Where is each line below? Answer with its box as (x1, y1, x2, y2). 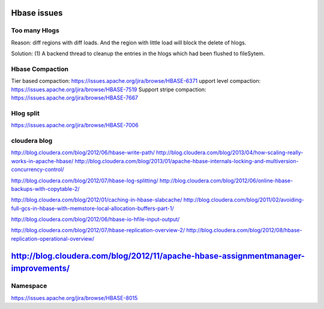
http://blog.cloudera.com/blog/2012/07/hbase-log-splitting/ (11, 177, 158, 184)
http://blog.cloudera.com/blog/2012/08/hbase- (186, 227, 302, 234)
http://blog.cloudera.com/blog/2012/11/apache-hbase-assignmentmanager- (11, 251, 305, 261)
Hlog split (11, 109, 40, 117)
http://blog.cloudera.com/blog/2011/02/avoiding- (183, 196, 304, 203)
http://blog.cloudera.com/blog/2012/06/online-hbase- (159, 177, 293, 184)
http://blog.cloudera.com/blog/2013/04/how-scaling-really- (156, 149, 304, 156)
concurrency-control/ (11, 166, 64, 173)
